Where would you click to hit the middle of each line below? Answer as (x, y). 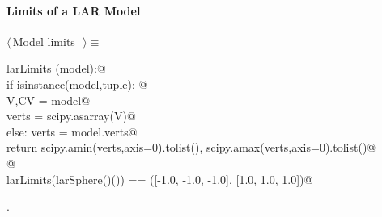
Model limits (44, 41)
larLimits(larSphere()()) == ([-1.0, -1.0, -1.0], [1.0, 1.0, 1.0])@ (160, 179)
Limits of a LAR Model (74, 10)
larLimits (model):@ (56, 68)
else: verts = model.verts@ (72, 131)
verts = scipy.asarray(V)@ (71, 116)
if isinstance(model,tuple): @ (77, 83)
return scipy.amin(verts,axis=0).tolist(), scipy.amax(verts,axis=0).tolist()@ (191, 147)
